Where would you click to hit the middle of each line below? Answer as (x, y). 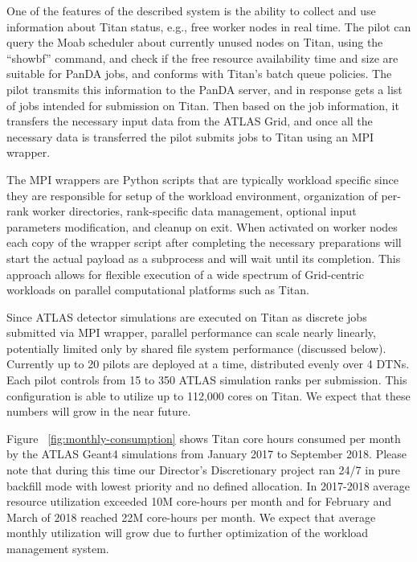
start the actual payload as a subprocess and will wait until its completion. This (204, 258)
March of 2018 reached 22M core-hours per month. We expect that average (191, 517)
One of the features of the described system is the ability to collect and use (191, 10)
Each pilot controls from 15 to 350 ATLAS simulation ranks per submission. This (207, 380)
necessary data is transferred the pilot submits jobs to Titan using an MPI (190, 136)
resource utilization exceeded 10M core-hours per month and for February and (199, 501)
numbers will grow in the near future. (99, 411)
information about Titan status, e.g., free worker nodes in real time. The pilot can (209, 26)
